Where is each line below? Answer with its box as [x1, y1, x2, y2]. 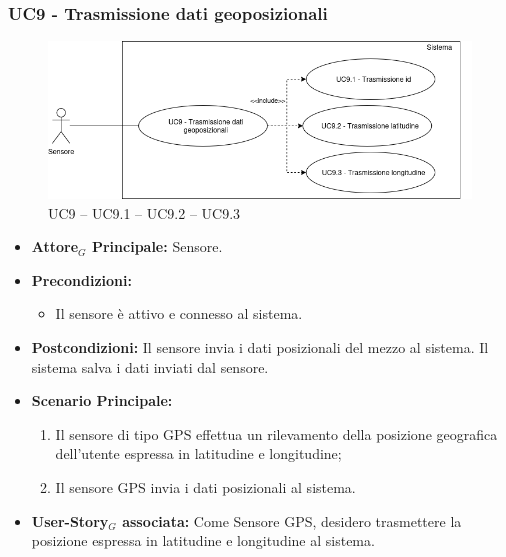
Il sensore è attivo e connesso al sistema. [55, 303, 303, 324]
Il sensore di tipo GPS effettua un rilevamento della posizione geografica [55, 423, 498, 444]
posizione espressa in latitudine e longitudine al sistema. [31, 530, 375, 551]
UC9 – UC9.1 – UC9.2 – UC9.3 [48, 202, 241, 223]
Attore [31, 236, 79, 257]
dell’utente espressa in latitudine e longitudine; [55, 443, 342, 464]
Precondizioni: [31, 269, 132, 290]
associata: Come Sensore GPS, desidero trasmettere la [122, 510, 462, 531]
